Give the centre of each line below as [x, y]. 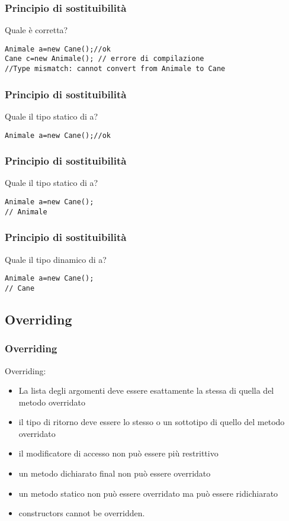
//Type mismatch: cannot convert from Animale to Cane [115, 69]
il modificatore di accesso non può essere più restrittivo [118, 453]
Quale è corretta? [36, 30]
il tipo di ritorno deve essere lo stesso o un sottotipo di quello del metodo [152, 422]
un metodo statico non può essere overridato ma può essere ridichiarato [148, 493]
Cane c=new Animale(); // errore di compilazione [105, 59]
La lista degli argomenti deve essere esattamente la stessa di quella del [146, 390]
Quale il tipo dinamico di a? [56, 259]
